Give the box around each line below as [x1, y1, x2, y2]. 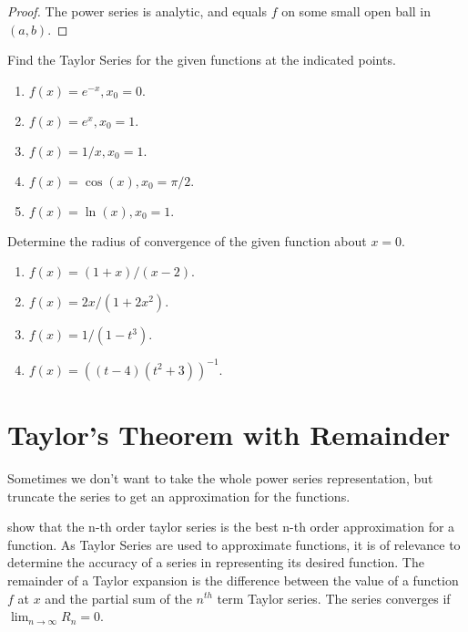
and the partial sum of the [45, 588, 192, 607]
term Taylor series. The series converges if [217, 588, 451, 607]
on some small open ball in [281, 2, 432, 20]
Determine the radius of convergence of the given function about [7, 231, 367, 250]
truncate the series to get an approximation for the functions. [7, 486, 351, 505]
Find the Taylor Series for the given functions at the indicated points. [7, 50, 396, 69]
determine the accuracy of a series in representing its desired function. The [7, 553, 424, 572]
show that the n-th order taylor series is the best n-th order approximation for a [7, 517, 455, 536]
